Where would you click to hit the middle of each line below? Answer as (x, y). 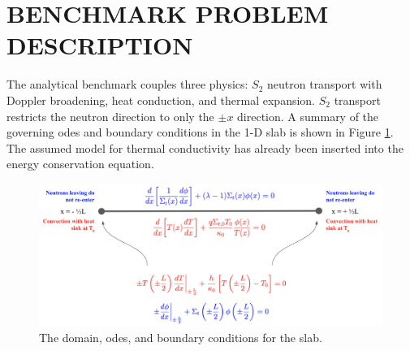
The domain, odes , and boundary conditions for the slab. (181, 338)
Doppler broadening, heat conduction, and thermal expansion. (161, 100)
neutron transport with (325, 84)
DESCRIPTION (100, 45)
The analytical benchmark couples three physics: (127, 84)
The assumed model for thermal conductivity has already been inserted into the (205, 147)
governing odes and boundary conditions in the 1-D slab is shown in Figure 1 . (200, 132)
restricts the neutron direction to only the (110, 116)
